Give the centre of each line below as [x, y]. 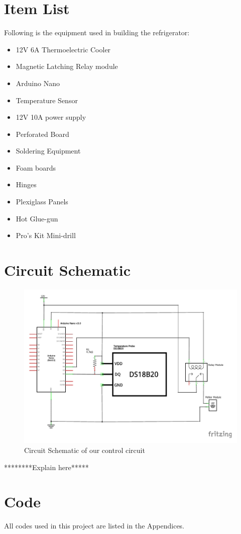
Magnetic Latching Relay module [67, 66]
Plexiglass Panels [42, 202]
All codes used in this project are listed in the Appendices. [94, 526]
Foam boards [36, 167]
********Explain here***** [46, 467]
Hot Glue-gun [37, 218]
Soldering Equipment [48, 151]
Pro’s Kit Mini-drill [46, 235]
